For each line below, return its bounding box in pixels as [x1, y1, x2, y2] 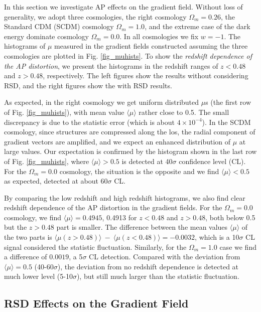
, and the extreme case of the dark [145, 21, 250, 32]
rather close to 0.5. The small [139, 106, 229, 117]
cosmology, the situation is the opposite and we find [59, 166, 219, 176]
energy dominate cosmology [4, 31, 89, 41]
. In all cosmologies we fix [119, 31, 199, 41]
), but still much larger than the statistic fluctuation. [76, 271, 239, 281]
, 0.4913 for [102, 212, 137, 222]
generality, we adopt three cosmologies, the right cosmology [4, 11, 187, 22]
